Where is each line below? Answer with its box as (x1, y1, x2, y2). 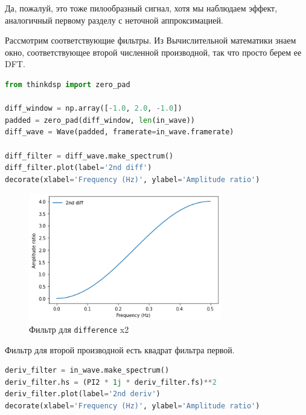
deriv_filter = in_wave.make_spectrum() (5, 366, 170, 375)
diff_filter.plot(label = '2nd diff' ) (5, 163, 152, 172)
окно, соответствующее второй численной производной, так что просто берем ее (5, 45, 302, 58)
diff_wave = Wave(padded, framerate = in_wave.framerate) (5, 128, 234, 137)
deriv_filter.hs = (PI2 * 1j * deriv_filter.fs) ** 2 (5, 377, 217, 387)
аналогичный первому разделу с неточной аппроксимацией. (5, 13, 223, 26)
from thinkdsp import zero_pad (5, 80, 130, 89)
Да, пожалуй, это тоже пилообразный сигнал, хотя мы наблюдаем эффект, (5, 2, 278, 14)
